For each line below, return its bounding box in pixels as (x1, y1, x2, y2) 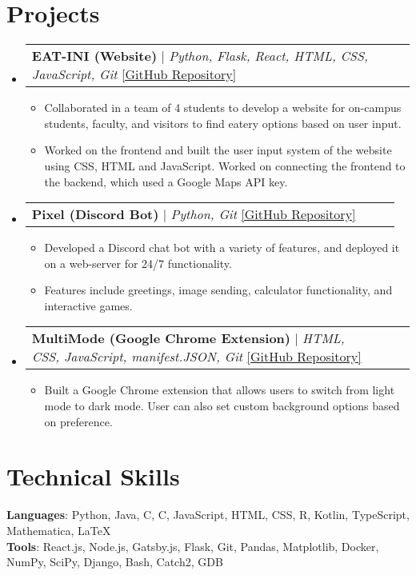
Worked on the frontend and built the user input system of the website (44, 142, 392, 158)
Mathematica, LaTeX (6, 521, 111, 538)
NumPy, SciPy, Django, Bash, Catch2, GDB (6, 553, 223, 570)
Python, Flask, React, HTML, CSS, (169, 46, 368, 66)
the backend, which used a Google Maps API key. (44, 173, 288, 190)
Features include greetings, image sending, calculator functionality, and (44, 282, 393, 298)
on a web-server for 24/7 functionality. (44, 254, 232, 271)
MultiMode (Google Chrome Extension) (31, 329, 290, 348)
